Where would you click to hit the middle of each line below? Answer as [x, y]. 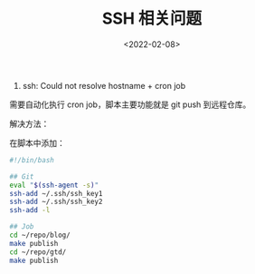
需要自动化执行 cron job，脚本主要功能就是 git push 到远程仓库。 [130, 104]
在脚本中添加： [37, 142]
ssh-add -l [30, 210]
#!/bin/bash [32, 160]
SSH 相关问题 [152, 19]
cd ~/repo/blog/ [40, 235]
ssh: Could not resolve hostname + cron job [104, 85]
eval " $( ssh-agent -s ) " [54, 185]
